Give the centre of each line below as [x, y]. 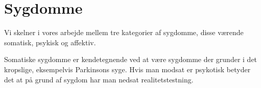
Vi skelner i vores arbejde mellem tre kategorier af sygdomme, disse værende [124, 32]
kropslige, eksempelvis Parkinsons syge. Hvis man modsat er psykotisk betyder [127, 69]
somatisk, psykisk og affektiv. [50, 42]
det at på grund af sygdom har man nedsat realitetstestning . [99, 79]
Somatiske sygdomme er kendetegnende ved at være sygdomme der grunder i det [131, 59]
